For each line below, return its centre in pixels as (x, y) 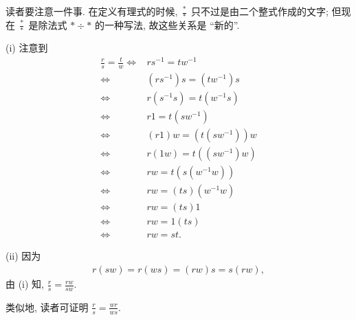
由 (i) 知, (25, 284)
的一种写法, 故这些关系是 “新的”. (167, 24)
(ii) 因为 (23, 256)
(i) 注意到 (27, 48)
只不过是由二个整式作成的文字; (259, 11)
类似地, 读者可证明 (47, 307)
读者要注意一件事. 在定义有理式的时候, (92, 11)
